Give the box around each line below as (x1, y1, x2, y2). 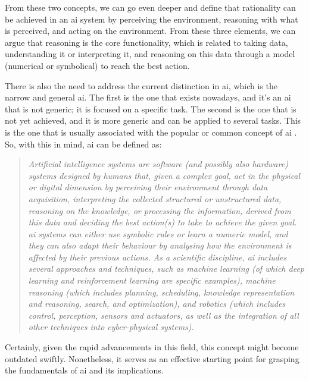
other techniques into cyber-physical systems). (28, 321, 194, 333)
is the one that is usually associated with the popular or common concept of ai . (5, 125, 297, 138)
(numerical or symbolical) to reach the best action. (5, 59, 190, 71)
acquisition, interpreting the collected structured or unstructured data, (28, 192, 282, 205)
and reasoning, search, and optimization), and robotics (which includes (28, 297, 286, 310)
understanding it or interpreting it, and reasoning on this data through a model (5, 48, 295, 60)
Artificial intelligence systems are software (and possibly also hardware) (28, 158, 288, 170)
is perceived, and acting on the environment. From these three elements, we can (5, 24, 296, 37)
